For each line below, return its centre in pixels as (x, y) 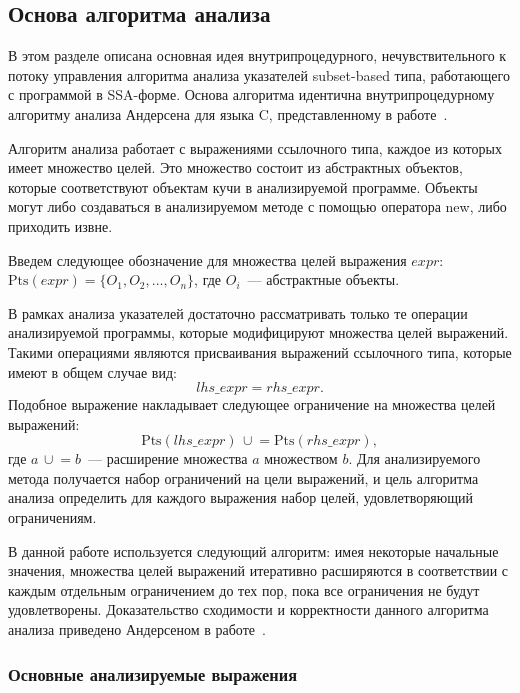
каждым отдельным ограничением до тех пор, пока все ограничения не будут (244, 589)
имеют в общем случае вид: (92, 371)
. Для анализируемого (414, 458)
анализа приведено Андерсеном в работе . (137, 629)
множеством (301, 458)
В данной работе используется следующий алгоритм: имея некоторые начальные (253, 550)
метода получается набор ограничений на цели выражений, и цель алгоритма (243, 477)
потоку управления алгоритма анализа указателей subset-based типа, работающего (259, 74)
